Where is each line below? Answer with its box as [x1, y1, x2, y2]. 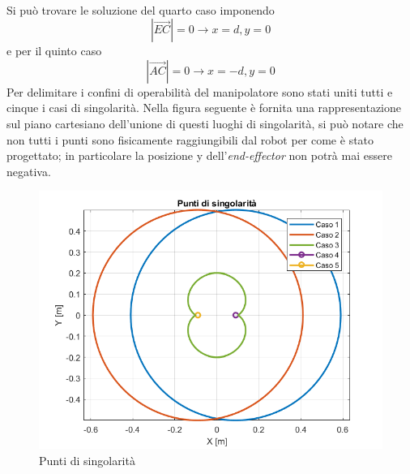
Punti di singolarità [39, 451, 135, 468]
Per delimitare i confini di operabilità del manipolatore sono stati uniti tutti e [6, 83, 393, 100]
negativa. [6, 162, 51, 179]
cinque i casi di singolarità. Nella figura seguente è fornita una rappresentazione [6, 99, 402, 116]
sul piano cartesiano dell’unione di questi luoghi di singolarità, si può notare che [6, 114, 404, 131]
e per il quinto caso [6, 42, 102, 59]
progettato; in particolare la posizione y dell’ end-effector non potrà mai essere [6, 147, 392, 164]
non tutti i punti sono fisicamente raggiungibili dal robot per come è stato [6, 131, 374, 148]
